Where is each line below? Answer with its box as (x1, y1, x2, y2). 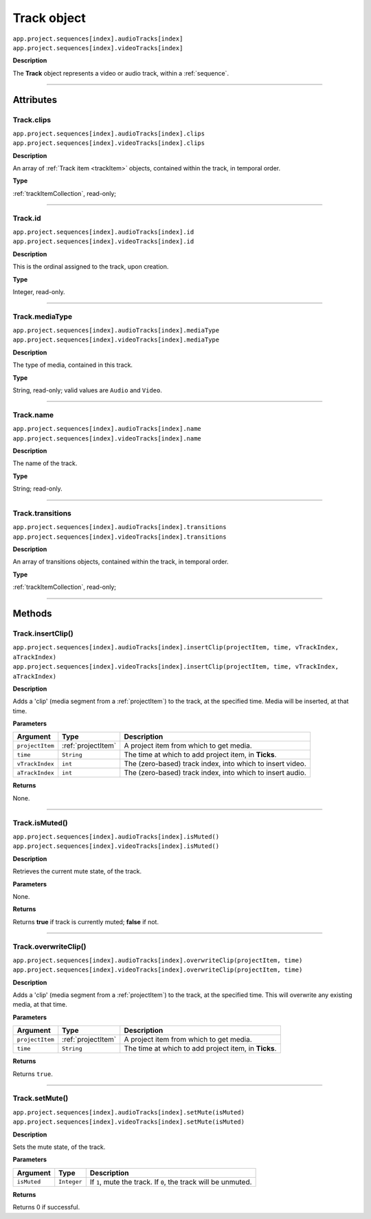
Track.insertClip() (12, 629, 74, 638)
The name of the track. (12, 459, 78, 467)
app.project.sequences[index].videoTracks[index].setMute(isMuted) (12, 1118, 245, 1126)
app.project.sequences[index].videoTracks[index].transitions (12, 533, 227, 541)
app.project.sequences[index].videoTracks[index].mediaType (12, 336, 220, 344)
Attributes (12, 93, 58, 106)
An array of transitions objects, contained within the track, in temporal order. (12, 557, 229, 566)
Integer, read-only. (12, 287, 65, 295)
